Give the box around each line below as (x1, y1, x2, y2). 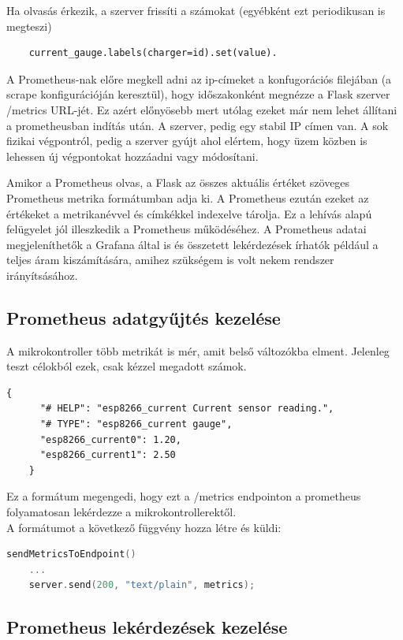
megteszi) (6, 17, 52, 34)
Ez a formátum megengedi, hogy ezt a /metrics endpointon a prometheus (6, 488, 361, 504)
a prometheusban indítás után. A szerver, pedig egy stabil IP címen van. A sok (6, 117, 389, 133)
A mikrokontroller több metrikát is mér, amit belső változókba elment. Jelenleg (6, 342, 390, 359)
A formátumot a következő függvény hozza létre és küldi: (6, 519, 282, 535)
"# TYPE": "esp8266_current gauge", (39, 419, 233, 430)
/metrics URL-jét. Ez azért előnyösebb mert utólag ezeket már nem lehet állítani (6, 101, 397, 117)
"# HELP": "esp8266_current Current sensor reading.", (39, 403, 334, 415)
